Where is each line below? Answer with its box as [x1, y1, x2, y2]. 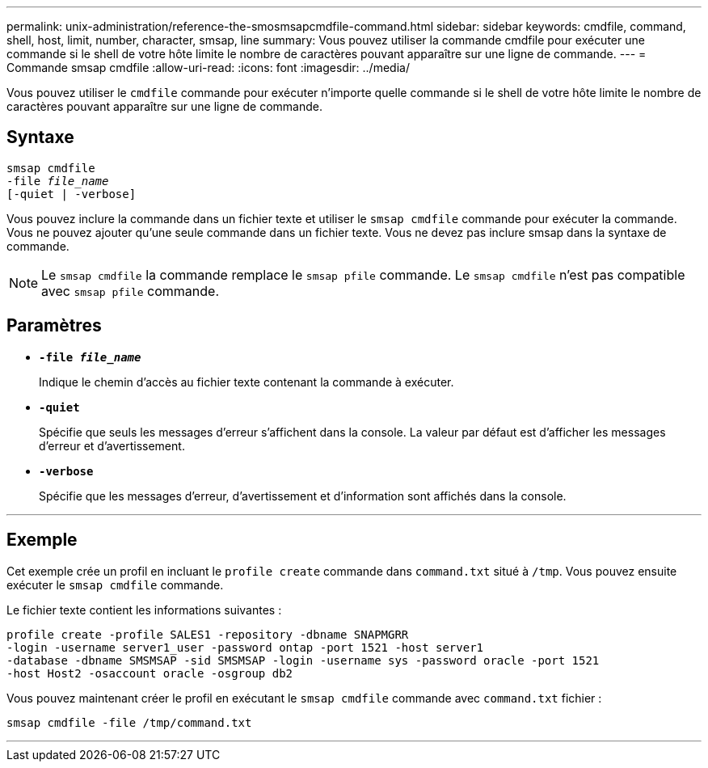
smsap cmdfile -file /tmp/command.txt [6, 715, 252, 729]
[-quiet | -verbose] [6, 187, 137, 200]
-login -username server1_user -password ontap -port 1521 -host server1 [6, 640, 484, 654]
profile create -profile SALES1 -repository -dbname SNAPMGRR [6, 627, 409, 641]
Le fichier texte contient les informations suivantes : [6, 602, 282, 617]
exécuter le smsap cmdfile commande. [6, 577, 224, 592]
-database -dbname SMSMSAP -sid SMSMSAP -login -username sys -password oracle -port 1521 [6, 653, 600, 667]
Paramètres [6, 315, 102, 336]
